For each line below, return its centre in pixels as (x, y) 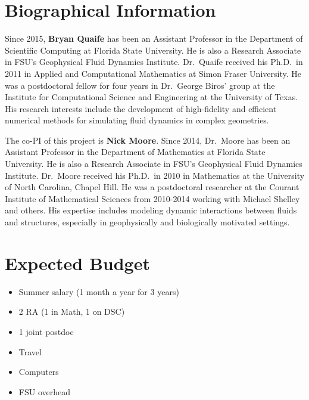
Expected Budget (77, 263)
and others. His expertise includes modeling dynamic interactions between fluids (151, 210)
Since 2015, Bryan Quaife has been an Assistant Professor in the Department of (154, 38)
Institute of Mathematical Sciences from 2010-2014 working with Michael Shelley (152, 198)
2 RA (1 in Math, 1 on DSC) (72, 311)
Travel (30, 351)
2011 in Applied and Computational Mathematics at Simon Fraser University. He (153, 73)
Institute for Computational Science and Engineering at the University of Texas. (152, 97)
